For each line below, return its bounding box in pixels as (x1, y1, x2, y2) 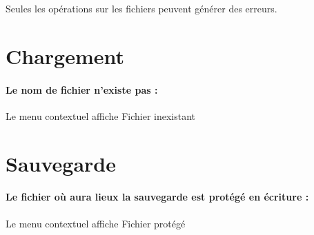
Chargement (6, 41, 125, 70)
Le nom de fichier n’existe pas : (6, 82, 158, 96)
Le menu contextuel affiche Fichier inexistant (6, 108, 196, 123)
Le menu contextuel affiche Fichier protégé (6, 216, 186, 230)
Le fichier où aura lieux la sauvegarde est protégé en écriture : (6, 190, 309, 204)
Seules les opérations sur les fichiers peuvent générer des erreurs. (6, 1, 277, 15)
